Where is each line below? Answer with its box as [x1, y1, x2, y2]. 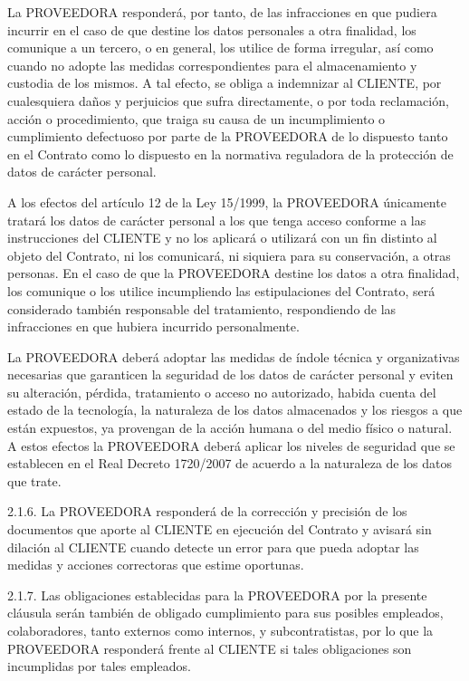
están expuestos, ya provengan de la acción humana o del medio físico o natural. [7, 418, 453, 437]
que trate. [7, 471, 62, 490]
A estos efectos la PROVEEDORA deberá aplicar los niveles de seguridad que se [7, 436, 455, 455]
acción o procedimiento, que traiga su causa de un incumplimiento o [7, 109, 386, 128]
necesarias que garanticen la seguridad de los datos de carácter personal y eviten [7, 365, 454, 384]
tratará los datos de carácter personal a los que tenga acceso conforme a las [7, 210, 426, 229]
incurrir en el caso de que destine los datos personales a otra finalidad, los [7, 20, 416, 39]
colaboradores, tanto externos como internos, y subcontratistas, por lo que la [7, 621, 434, 639]
